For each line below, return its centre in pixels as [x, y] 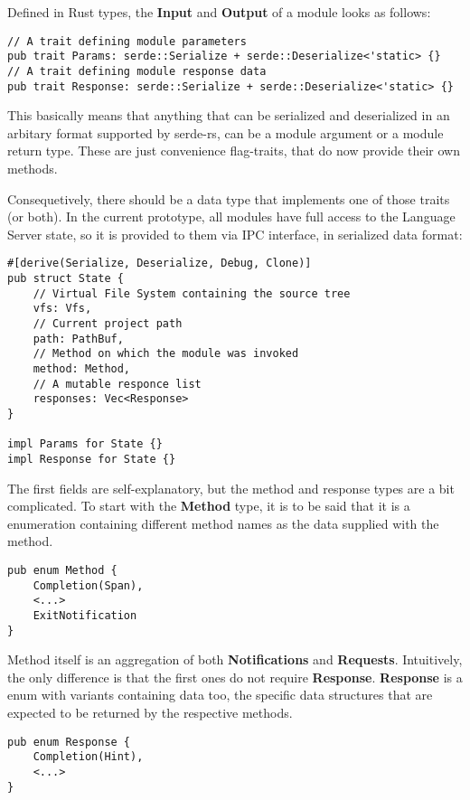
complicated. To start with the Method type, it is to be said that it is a [209, 506]
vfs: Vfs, [62, 309]
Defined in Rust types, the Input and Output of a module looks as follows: [219, 12]
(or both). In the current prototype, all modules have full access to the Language [231, 216]
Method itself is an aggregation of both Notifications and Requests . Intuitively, [235, 659]
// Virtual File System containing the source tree [192, 293]
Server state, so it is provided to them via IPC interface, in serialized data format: [235, 234]
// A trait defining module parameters [127, 41]
